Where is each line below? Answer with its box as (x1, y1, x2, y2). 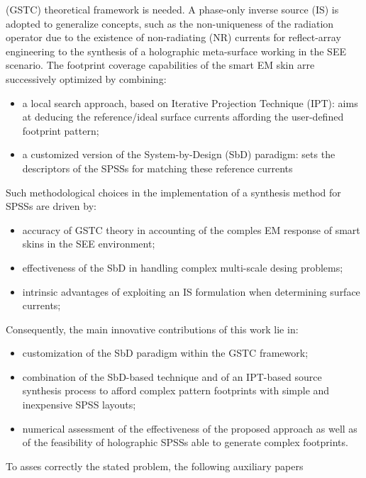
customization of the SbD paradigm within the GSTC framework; (22, 345, 309, 360)
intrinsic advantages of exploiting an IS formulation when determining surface (22, 284, 360, 299)
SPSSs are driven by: (6, 199, 96, 213)
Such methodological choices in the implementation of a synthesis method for (6, 184, 341, 199)
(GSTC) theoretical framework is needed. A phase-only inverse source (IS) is (6, 2, 339, 16)
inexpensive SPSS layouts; (22, 397, 136, 412)
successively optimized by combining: (6, 71, 167, 86)
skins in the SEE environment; (22, 236, 155, 251)
